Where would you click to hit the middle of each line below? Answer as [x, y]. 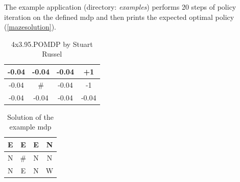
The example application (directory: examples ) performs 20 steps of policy [120, 7]
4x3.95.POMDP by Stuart [52, 44]
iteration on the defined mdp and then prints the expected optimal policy [119, 17]
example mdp [30, 127]
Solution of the [30, 116]
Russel [52, 54]
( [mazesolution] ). [30, 27]
